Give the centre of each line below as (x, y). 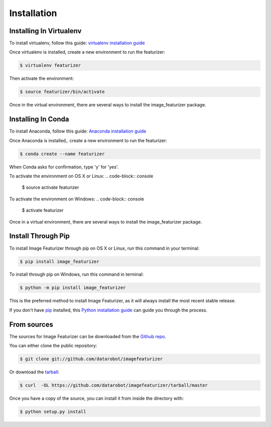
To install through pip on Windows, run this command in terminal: (77, 274)
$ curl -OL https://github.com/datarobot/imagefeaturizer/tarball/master (114, 385)
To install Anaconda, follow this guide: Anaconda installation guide (78, 131)
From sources (31, 324)
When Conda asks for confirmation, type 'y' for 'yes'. (64, 167)
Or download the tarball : (34, 372)
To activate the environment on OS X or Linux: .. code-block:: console (81, 176)
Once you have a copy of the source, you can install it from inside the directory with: (97, 398)
